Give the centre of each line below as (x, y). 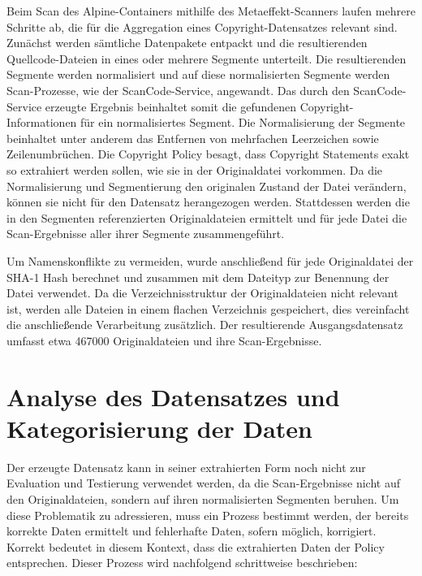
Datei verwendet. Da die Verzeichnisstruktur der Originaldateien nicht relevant (202, 293)
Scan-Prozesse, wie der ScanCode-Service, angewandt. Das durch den (178, 90)
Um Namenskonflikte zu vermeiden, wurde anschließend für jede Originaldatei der (210, 260)
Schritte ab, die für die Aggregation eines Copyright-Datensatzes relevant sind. (202, 26)
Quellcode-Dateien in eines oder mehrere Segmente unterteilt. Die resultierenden (207, 58)
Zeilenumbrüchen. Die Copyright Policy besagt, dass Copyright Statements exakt (208, 154)
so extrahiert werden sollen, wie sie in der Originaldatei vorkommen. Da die (195, 169)
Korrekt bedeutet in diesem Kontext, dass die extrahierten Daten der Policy (196, 546)
